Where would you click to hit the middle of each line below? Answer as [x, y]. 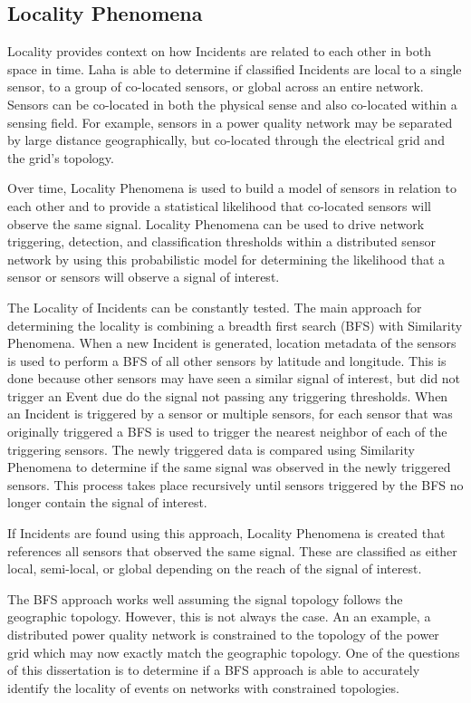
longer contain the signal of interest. [107, 502]
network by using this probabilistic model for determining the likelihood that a [226, 259]
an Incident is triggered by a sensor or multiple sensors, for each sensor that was [230, 414]
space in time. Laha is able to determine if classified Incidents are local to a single [235, 68]
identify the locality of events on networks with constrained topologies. [203, 687]
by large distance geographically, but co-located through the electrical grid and [226, 140]
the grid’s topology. [61, 157]
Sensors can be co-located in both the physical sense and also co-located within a [232, 104]
